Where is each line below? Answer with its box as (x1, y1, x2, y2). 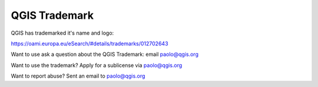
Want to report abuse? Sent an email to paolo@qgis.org (11, 72, 145, 79)
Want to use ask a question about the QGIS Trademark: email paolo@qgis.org (11, 51, 198, 58)
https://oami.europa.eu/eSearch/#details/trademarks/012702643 (11, 40, 168, 47)
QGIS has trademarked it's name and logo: (11, 29, 114, 36)
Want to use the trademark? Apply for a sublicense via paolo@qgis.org (11, 62, 183, 69)
